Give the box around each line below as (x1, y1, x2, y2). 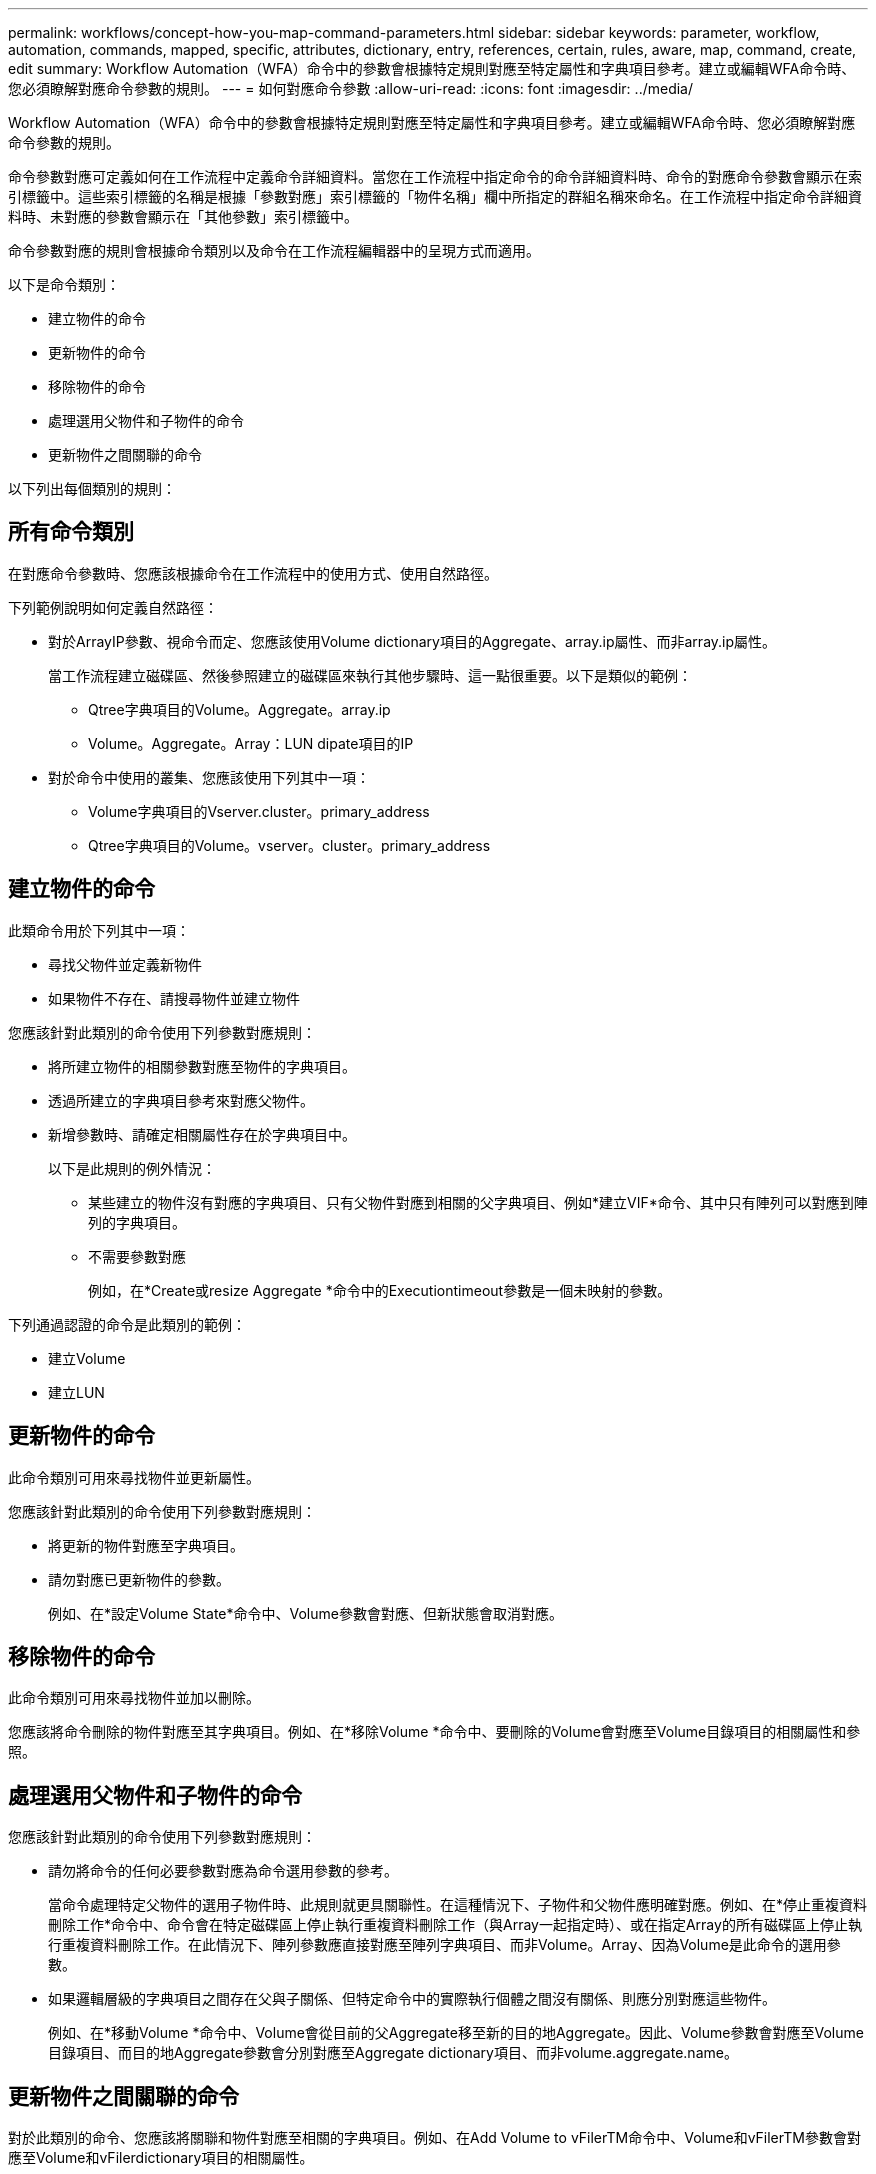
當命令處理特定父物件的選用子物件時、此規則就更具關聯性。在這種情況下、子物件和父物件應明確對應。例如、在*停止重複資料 (48, 1896, 868, 1914)
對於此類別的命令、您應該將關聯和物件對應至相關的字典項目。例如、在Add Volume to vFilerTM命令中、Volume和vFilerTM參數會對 (8, 2129, 861, 2147)
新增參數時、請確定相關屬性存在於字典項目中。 (48, 1125, 356, 1143)
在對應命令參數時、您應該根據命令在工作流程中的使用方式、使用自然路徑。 (8, 564, 498, 582)
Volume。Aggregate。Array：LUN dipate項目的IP (88, 734, 414, 752)
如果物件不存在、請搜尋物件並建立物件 (48, 989, 300, 1007)
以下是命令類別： (8, 276, 120, 293)
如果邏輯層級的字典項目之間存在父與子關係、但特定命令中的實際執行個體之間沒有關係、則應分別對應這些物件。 (48, 1990, 776, 2008)
